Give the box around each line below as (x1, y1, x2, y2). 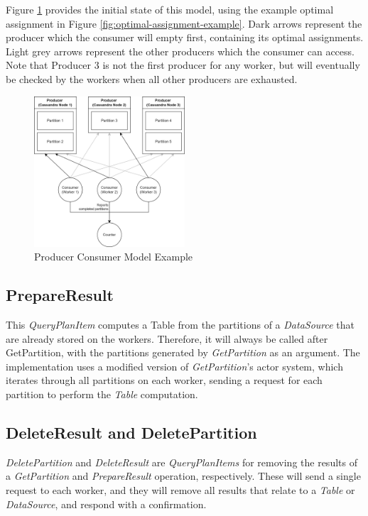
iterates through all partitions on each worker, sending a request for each (6, 373, 323, 388)
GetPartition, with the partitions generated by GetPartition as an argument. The (6, 345, 360, 360)
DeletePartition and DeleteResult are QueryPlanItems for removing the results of (6, 454, 357, 469)
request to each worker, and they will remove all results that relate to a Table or (6, 482, 355, 497)
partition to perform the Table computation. (6, 386, 198, 401)
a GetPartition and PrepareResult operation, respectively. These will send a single (6, 468, 361, 483)
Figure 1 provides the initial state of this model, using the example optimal (6, 2, 334, 16)
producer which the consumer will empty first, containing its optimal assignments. (6, 30, 364, 45)
